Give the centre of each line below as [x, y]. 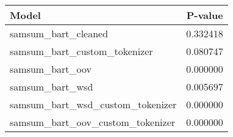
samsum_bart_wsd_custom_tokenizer [93, 104]
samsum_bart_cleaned [59, 33]
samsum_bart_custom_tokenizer [81, 51]
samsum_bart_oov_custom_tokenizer [93, 122]
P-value [205, 15]
